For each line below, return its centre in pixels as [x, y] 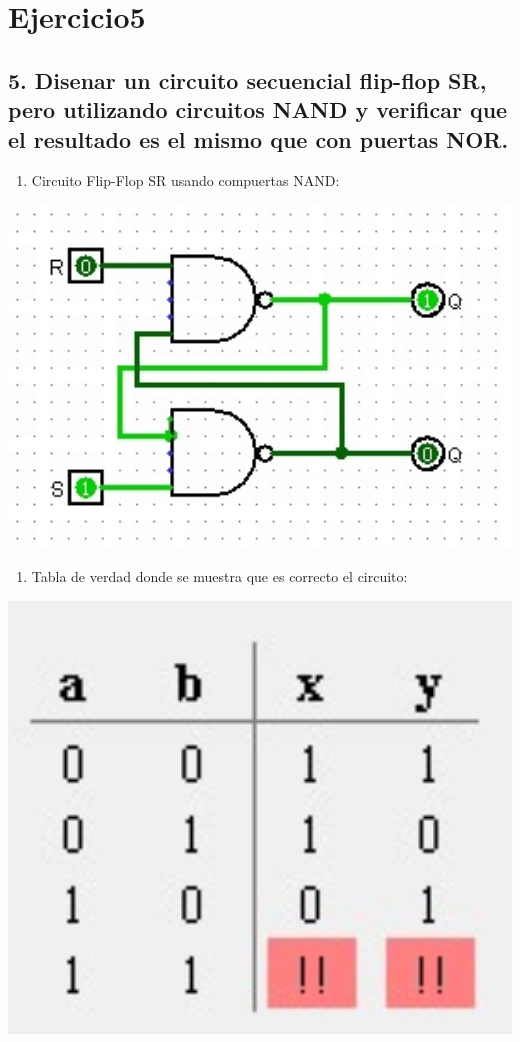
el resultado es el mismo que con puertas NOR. [258, 138]
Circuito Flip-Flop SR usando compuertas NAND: [185, 180]
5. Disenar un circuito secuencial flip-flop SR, [247, 79]
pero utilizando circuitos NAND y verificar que [258, 109]
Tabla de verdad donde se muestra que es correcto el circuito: [219, 575]
